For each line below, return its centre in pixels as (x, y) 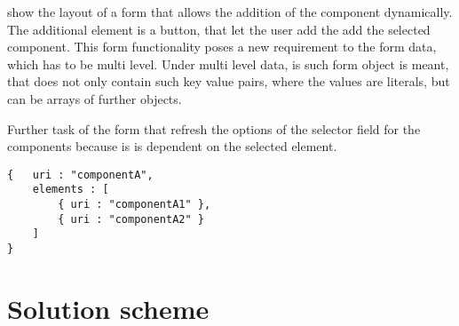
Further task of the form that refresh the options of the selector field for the (214, 128)
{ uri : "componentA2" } (131, 219)
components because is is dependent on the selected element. (172, 146)
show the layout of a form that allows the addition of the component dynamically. (230, 12)
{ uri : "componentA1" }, (135, 205)
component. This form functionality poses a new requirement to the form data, (222, 47)
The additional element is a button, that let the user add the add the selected (219, 29)
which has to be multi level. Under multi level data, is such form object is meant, (228, 64)
